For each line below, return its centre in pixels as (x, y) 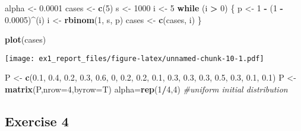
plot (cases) (26, 39)
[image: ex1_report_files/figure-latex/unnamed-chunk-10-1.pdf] (134, 58)
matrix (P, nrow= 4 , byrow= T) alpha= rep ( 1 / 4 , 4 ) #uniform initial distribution (146, 89)
